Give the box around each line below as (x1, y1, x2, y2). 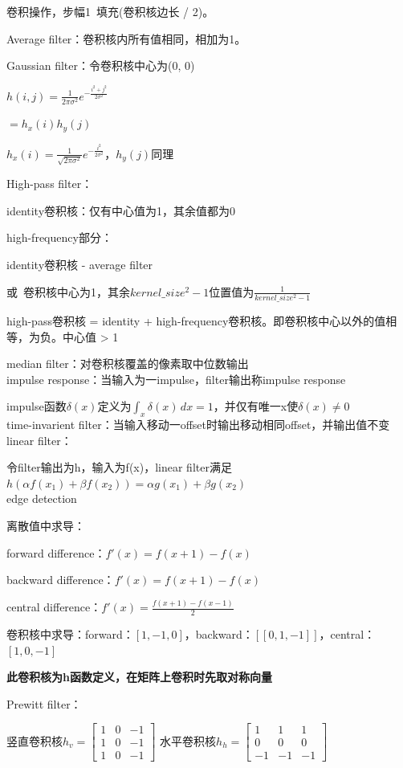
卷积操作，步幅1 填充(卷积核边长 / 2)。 (6, 3, 214, 19)
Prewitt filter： (6, 695, 82, 712)
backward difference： (6, 571, 115, 588)
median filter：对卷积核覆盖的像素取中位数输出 (6, 355, 249, 372)
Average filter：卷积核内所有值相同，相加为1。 (6, 30, 246, 47)
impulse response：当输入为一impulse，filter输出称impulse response (6, 370, 346, 387)
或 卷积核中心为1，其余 (6, 283, 130, 300)
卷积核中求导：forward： (6, 625, 134, 642)
